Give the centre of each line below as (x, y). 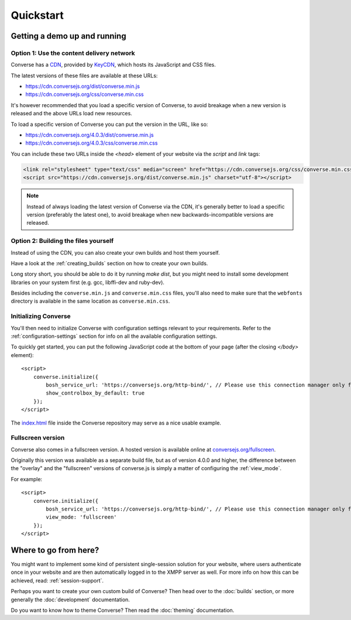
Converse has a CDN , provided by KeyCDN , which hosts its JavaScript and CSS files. (113, 65)
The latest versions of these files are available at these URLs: (84, 76)
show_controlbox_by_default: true (95, 393)
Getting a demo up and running (68, 36)
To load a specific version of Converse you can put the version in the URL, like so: (109, 124)
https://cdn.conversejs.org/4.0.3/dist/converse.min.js (90, 135)
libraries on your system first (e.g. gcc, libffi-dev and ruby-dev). (88, 282)
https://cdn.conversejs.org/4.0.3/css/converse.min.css (92, 143)
